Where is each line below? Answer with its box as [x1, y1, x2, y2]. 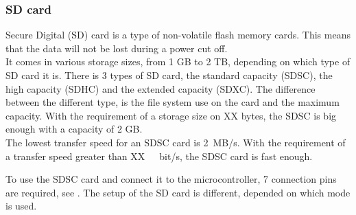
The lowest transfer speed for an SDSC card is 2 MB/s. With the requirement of [5, 135, 346, 149]
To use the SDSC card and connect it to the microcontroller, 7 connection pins [5, 172, 337, 186]
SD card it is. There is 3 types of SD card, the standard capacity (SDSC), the [5, 68, 333, 82]
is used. [5, 199, 37, 213]
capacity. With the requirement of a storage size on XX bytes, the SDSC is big [5, 108, 337, 122]
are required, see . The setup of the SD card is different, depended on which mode [5, 185, 351, 199]
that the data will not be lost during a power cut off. [5, 41, 228, 55]
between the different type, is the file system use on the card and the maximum [5, 95, 340, 109]
